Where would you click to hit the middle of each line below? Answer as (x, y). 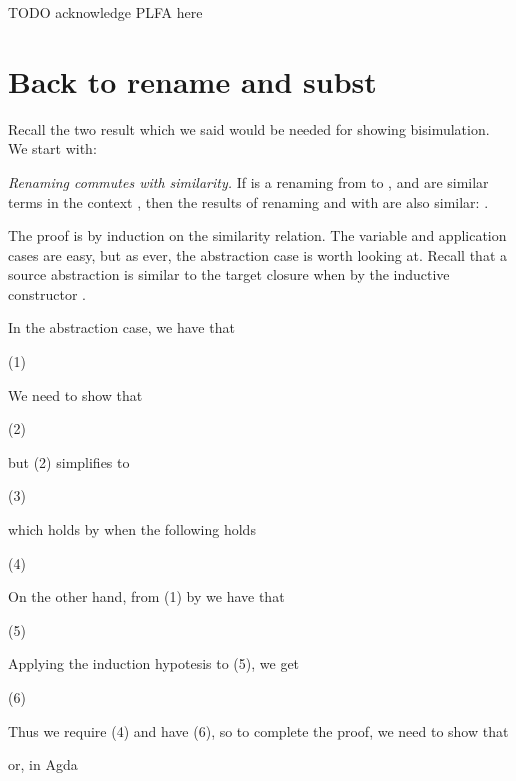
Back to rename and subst (192, 80)
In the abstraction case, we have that (121, 327)
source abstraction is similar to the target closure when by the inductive (229, 274)
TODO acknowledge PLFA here (105, 12)
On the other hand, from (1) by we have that (146, 596)
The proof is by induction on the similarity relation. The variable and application (257, 235)
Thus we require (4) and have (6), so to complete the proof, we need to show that (258, 730)
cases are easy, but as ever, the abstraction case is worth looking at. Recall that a (257, 254)
